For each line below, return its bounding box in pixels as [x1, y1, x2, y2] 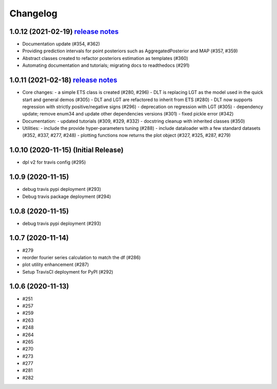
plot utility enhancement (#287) [22, 262, 89, 268]
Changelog [9, 8, 57, 19]
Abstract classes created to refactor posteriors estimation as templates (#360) [22, 55, 188, 61]
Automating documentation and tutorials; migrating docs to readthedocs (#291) [22, 62, 190, 69]
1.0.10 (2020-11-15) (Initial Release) [9, 146, 124, 154]
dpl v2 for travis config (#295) [22, 159, 86, 165]
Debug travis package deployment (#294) [22, 193, 111, 200]
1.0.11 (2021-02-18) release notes [9, 76, 117, 85]
